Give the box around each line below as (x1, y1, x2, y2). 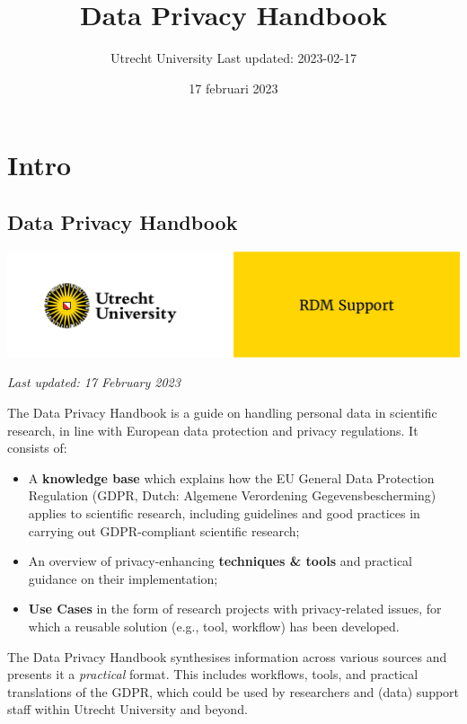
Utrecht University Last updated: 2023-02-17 (110, 49, 357, 67)
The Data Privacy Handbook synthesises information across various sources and (7, 647, 447, 666)
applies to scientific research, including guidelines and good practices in (28, 503, 420, 522)
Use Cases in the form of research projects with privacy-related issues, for (28, 599, 442, 618)
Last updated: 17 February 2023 (7, 373, 181, 392)
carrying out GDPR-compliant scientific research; (28, 521, 300, 540)
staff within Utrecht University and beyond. (7, 700, 248, 719)
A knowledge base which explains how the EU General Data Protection (28, 468, 435, 487)
